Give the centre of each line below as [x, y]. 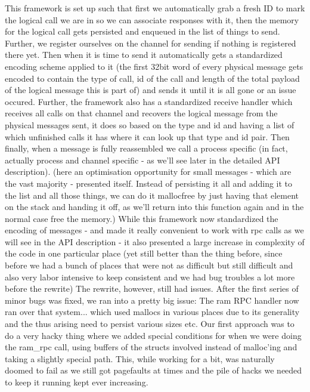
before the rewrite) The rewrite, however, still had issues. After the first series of [152, 288]
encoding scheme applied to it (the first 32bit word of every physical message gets [154, 66]
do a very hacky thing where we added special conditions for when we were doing [153, 335]
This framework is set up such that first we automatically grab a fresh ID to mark [155, 8]
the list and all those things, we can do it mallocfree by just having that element [152, 195]
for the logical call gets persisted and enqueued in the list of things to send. [142, 31]
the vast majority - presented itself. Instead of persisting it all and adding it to [149, 183]
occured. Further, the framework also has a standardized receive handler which [149, 101]
